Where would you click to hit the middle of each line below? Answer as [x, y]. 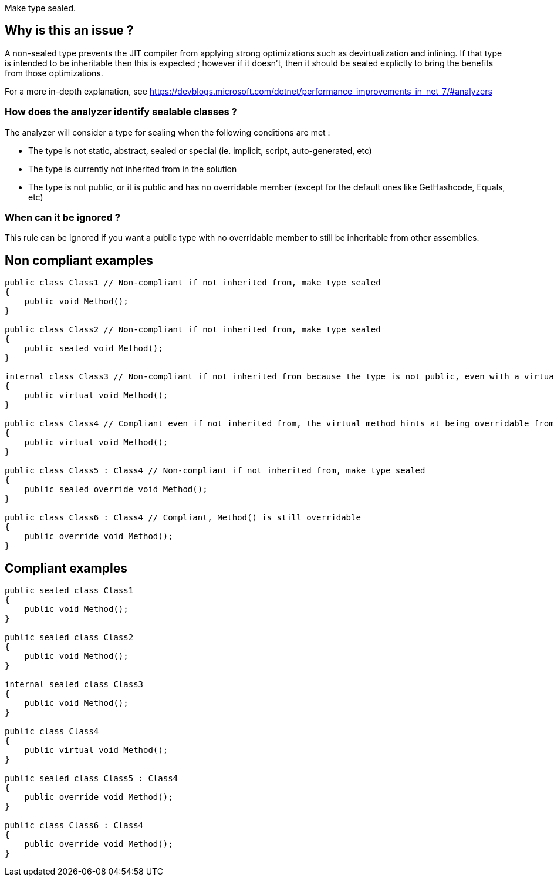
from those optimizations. [54, 73]
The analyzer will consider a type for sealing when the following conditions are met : [168, 132]
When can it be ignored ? [63, 217]
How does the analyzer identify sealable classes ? [121, 112]
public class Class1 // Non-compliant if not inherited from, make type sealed [193, 283]
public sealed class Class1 [69, 591]
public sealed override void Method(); [116, 490]
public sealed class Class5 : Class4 [92, 779]
